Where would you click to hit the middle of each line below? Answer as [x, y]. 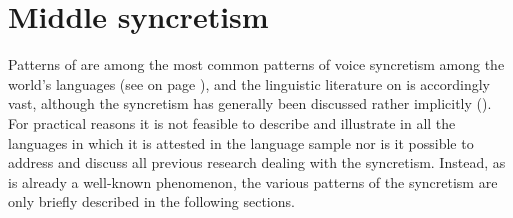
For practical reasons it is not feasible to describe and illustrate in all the [232, 122]
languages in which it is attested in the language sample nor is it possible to [241, 142]
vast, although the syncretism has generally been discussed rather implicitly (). [250, 103]
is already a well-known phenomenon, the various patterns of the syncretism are [253, 181]
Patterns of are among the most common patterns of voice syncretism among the [256, 64]
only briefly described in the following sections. [151, 201]
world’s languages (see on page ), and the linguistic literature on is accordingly [249, 83]
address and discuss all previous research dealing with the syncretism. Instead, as [257, 162]
